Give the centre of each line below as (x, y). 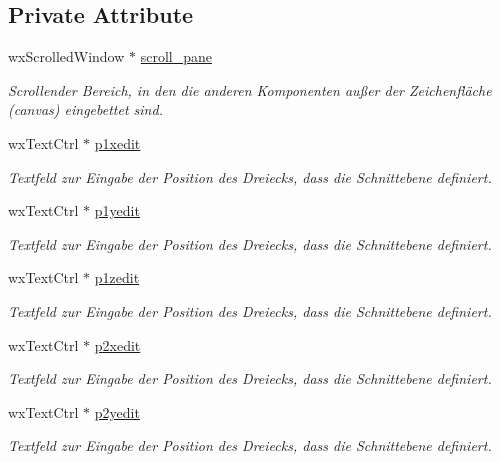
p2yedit (117, 411)
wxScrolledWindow (66, 56)
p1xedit (117, 142)
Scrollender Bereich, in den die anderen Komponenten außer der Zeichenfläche (250, 89)
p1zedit (117, 277)
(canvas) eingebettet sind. (85, 109)
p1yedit (117, 210)
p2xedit (117, 344)
